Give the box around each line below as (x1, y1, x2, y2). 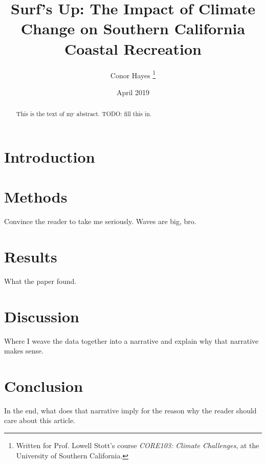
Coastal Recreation (64, 38, 202, 59)
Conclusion (4, 375, 83, 396)
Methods (4, 186, 68, 207)
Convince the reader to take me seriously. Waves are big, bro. (4, 216, 196, 227)
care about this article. (4, 415, 75, 426)
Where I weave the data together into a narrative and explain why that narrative (4, 335, 259, 346)
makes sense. (4, 345, 44, 356)
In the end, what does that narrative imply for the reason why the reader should (4, 405, 257, 415)
